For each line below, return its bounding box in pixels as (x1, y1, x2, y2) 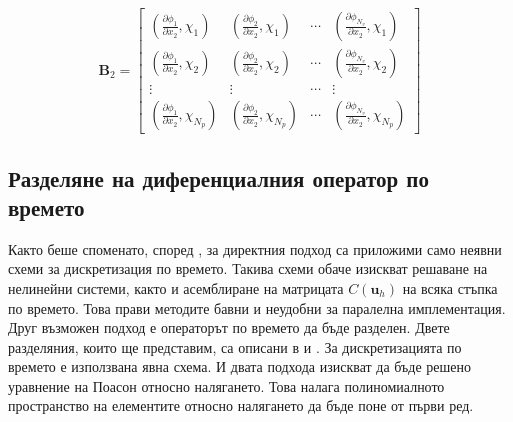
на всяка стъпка (402, 277, 498, 298)
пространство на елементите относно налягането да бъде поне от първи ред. (8, 395, 474, 416)
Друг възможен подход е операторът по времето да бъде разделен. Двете (8, 317, 450, 338)
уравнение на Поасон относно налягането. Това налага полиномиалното (8, 375, 445, 396)
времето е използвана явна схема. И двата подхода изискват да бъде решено (8, 356, 471, 377)
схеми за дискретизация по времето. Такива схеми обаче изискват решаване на (8, 258, 488, 279)
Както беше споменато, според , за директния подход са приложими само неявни (8, 238, 502, 259)
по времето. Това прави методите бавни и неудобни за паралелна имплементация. (8, 297, 506, 318)
